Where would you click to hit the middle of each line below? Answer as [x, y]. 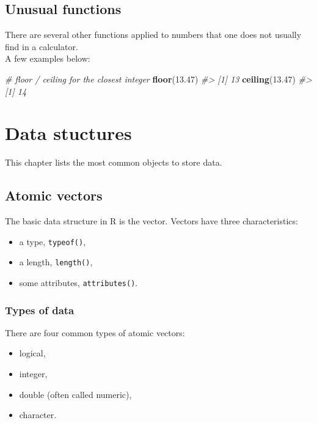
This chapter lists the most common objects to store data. [114, 162]
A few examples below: [48, 58]
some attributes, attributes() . [78, 282]
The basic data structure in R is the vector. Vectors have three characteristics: [151, 221]
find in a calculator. [42, 46]
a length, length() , [56, 262]
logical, [32, 353]
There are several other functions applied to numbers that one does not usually [153, 35]
